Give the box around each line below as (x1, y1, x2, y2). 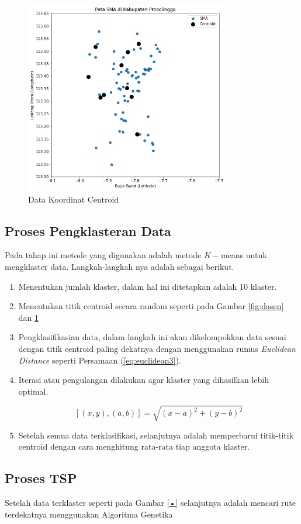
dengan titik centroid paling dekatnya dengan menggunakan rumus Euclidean (18, 342, 296, 354)
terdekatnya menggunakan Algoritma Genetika (5, 508, 173, 520)
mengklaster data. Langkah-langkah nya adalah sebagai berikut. (5, 261, 234, 272)
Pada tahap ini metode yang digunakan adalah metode (5, 249, 202, 261)
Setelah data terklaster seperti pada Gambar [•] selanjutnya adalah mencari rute (5, 496, 296, 509)
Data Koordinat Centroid (28, 193, 119, 205)
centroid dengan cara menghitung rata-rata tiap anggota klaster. (18, 440, 250, 453)
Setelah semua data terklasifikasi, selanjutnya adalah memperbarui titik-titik (18, 429, 294, 441)
